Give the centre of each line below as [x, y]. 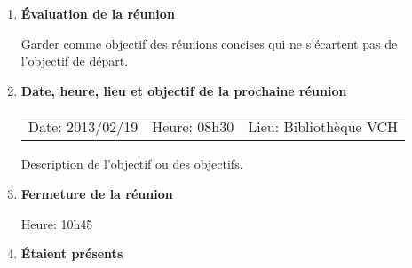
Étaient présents [72, 253]
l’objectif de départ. [75, 61]
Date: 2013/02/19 [83, 127]
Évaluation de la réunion [98, 13]
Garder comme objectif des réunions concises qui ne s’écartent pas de [209, 43]
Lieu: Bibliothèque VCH [323, 127]
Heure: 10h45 [57, 223]
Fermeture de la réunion [97, 193]
